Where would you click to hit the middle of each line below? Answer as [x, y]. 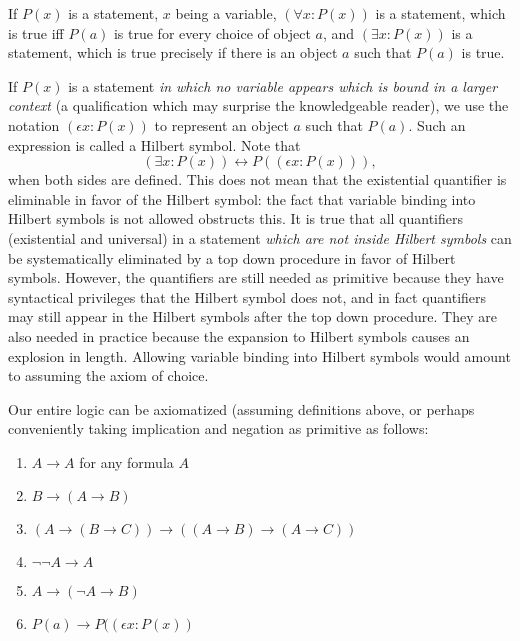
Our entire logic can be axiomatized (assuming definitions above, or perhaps [241, 408]
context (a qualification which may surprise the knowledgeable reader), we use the [258, 105]
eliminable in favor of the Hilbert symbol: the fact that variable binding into [242, 198]
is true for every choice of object [212, 32]
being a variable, [226, 13]
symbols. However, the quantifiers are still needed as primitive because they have [256, 277]
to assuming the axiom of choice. [108, 375]
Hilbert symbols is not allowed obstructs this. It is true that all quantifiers [235, 218]
